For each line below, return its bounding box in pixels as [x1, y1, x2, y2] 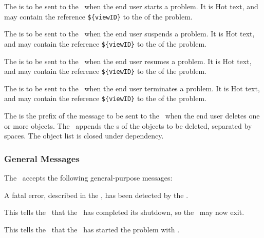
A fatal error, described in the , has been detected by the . [4, 189, 188, 200]
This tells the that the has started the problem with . [4, 224, 180, 234]
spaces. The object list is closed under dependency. [4, 130, 164, 141]
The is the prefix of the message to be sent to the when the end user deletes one [4, 110, 260, 121]
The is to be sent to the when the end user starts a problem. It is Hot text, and [4, 1, 258, 11]
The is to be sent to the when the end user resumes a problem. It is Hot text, [4, 55, 252, 66]
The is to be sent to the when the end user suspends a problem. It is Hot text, [4, 28, 255, 39]
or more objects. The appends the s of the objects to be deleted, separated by [4, 120, 252, 131]
